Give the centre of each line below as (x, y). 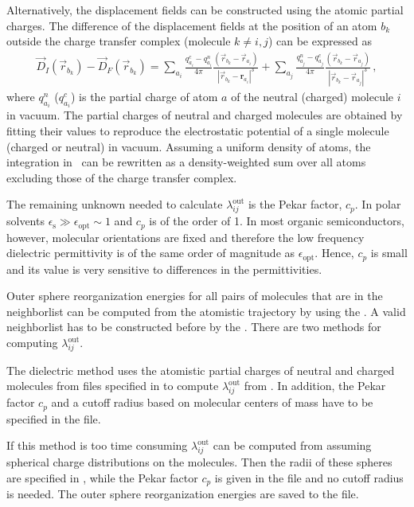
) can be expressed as (320, 41)
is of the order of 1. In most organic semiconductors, (277, 221)
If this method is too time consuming (97, 445)
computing (32, 343)
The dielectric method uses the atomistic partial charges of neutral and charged (201, 370)
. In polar (378, 204)
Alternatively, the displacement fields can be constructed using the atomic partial (205, 10)
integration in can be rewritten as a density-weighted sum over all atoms (186, 162)
